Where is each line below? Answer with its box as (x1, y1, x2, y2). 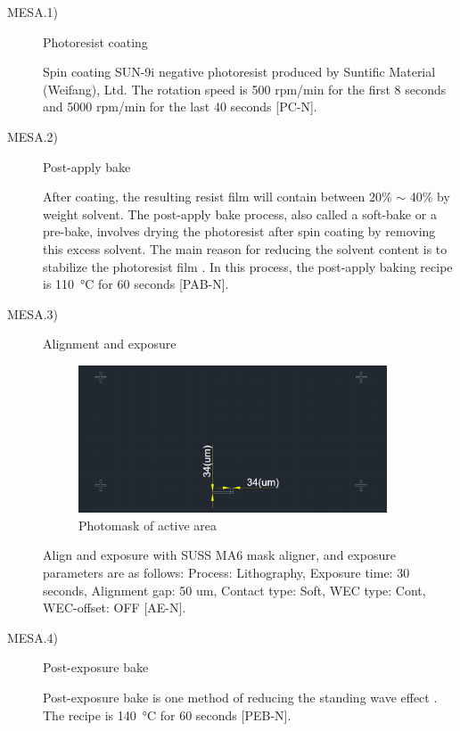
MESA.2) (7, 127, 58, 145)
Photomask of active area (78, 515, 218, 534)
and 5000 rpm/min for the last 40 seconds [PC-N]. (43, 97, 317, 116)
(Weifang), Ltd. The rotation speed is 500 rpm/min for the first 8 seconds (43, 79, 447, 98)
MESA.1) (7, 3, 58, 21)
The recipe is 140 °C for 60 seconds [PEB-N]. (43, 705, 292, 724)
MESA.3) (7, 304, 58, 323)
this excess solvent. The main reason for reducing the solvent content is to (43, 239, 448, 258)
